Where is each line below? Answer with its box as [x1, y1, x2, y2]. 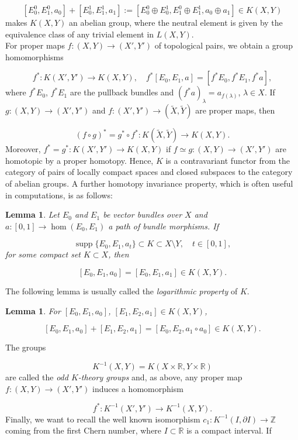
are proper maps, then [195, 104, 275, 116]
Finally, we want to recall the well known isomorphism [5, 412, 200, 425]
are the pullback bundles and [70, 86, 174, 98]
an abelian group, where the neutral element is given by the [69, 16, 283, 28]
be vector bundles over [103, 208, 182, 221]
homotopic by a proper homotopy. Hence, [5, 154, 154, 166]
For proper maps [5, 39, 65, 51]
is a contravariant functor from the [165, 154, 290, 166]
